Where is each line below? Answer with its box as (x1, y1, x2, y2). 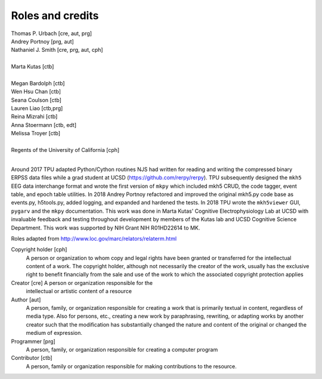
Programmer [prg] (11, 337, 56, 345)
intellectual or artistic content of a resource (26, 288, 132, 295)
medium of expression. (26, 330, 83, 337)
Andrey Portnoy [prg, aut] (11, 38, 74, 45)
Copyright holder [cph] (11, 246, 67, 253)
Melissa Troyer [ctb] (11, 130, 61, 137)
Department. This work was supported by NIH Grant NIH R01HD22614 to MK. (11, 224, 200, 231)
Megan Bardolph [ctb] (11, 79, 65, 86)
